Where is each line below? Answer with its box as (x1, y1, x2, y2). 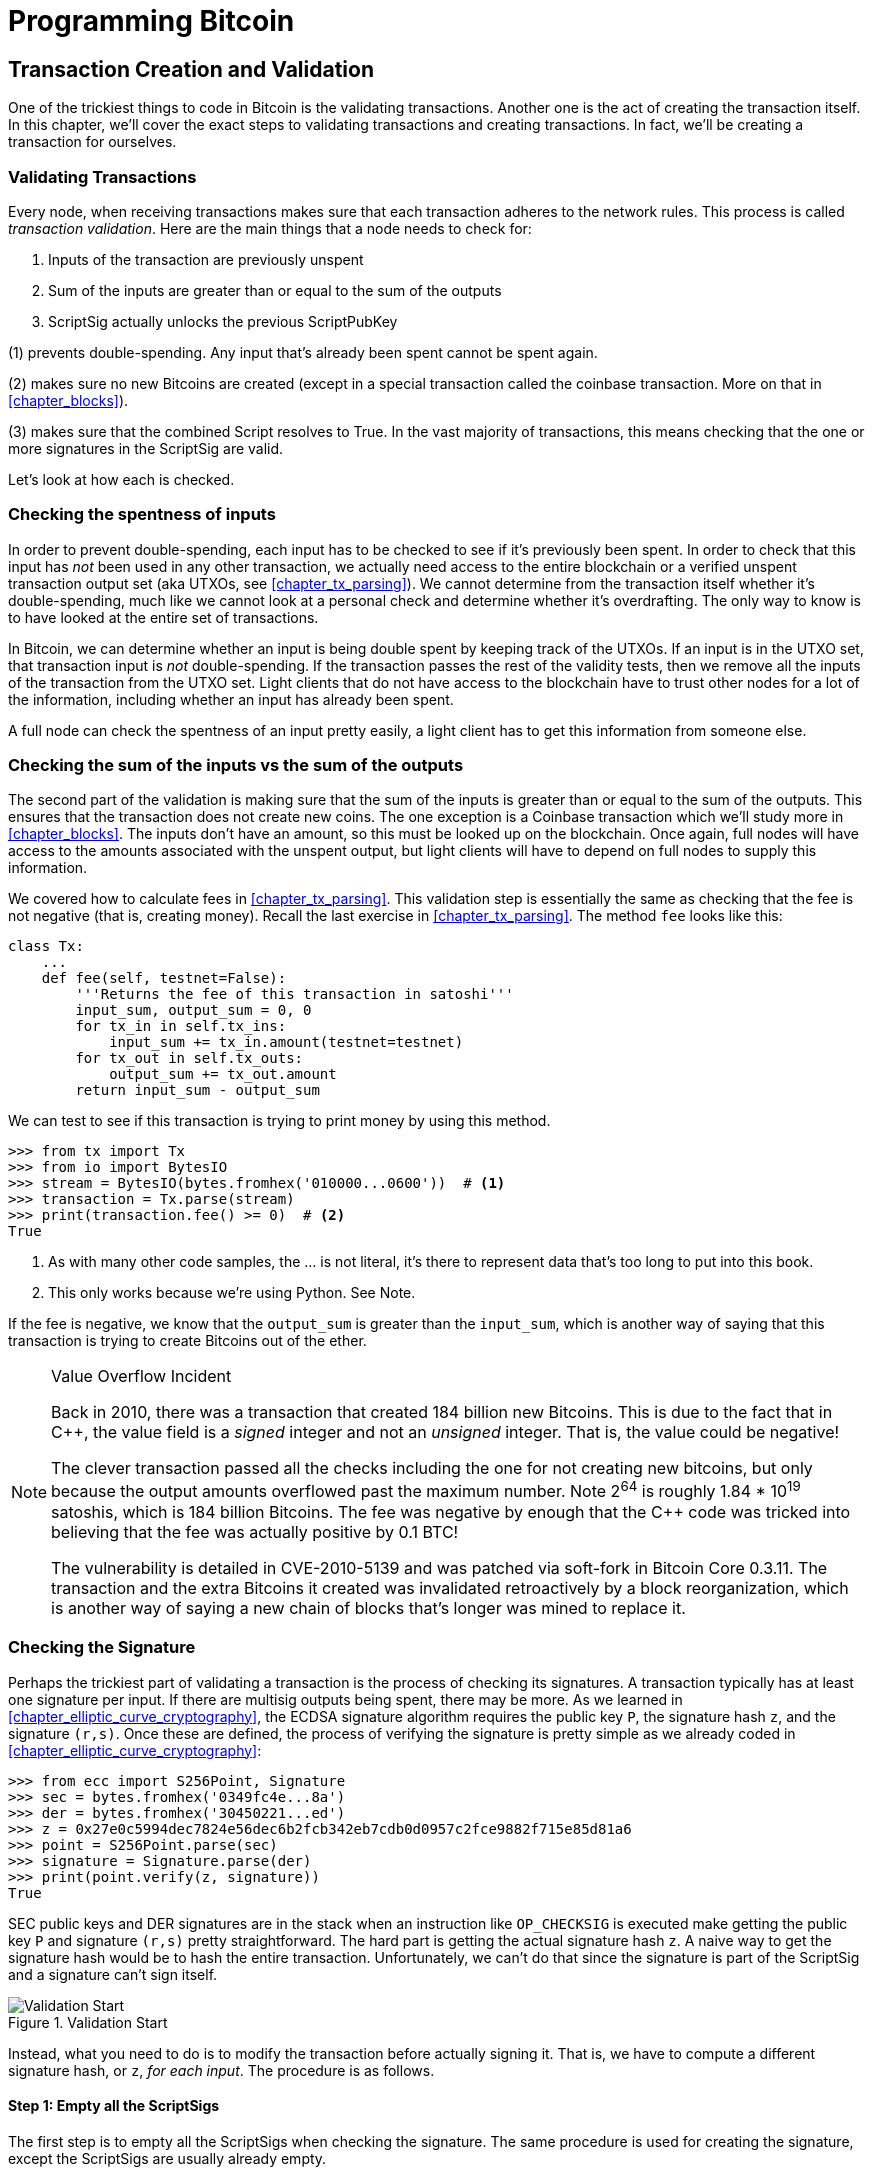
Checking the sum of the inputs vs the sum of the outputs (8, 755, 464, 776)
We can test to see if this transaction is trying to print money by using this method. (8, 1112, 551, 1130)
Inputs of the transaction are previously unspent (48, 250, 364, 268)
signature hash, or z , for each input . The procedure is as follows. (8, 2061, 435, 2079)
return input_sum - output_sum (75, 1082, 320, 1099)
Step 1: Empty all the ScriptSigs (8, 2097, 220, 2115)
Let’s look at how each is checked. (8, 470, 235, 488)
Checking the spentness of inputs (8, 504, 276, 525)
